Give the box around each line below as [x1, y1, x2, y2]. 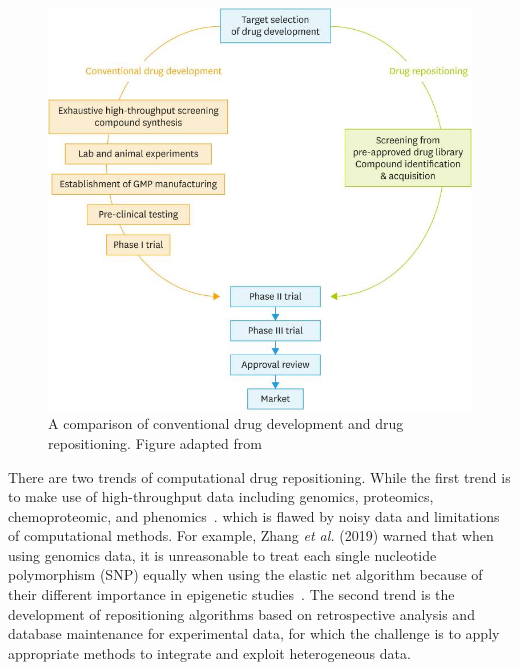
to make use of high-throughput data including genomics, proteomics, [8, 486, 434, 507]
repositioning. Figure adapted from [48, 432, 262, 453]
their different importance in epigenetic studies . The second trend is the [8, 584, 455, 605]
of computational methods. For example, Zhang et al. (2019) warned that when [8, 525, 494, 546]
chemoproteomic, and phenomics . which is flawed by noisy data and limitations [8, 505, 500, 526]
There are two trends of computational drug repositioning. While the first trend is [8, 466, 511, 487]
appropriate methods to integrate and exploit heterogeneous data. [8, 642, 411, 663]
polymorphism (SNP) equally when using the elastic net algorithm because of [8, 564, 483, 585]
